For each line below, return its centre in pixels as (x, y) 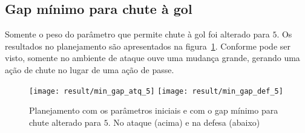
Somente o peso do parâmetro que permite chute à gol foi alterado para (137, 34)
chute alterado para (65, 122)
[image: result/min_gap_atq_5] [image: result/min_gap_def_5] (156, 91)
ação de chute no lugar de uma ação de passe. (90, 69)
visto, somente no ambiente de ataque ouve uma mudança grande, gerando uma (152, 58)
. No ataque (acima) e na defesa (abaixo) (184, 122)
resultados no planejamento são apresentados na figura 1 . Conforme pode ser (148, 46)
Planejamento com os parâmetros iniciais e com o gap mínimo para (154, 110)
